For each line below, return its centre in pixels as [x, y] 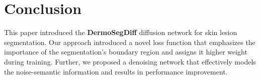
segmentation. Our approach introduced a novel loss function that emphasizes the [130, 42]
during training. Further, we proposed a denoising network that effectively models [130, 61]
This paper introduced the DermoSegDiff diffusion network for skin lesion [121, 32]
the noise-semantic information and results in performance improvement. [116, 71]
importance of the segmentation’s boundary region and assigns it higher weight [126, 52]
